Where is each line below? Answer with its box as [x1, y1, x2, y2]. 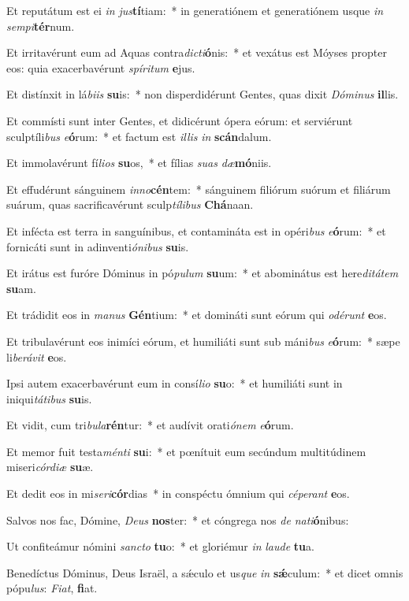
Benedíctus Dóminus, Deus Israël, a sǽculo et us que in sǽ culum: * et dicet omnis [6, 564, 403, 581]
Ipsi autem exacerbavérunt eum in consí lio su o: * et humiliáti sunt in [6, 375, 343, 391]
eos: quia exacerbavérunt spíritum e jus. [6, 59, 195, 76]
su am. [6, 280, 36, 296]
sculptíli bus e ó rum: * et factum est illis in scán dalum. [6, 128, 272, 144]
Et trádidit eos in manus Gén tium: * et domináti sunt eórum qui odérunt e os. [6, 306, 387, 323]
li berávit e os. [6, 348, 67, 365]
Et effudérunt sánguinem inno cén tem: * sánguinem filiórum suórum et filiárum [6, 180, 391, 197]
